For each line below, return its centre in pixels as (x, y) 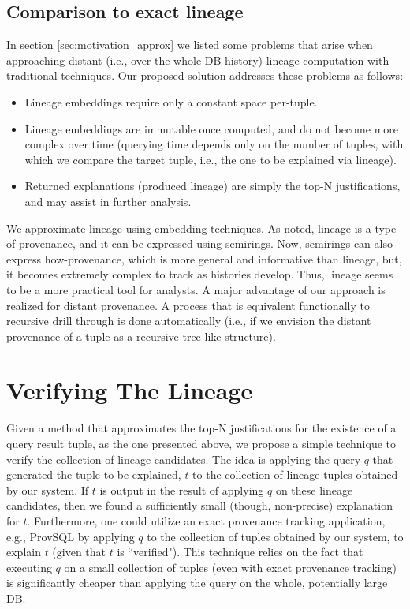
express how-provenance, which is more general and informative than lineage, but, (204, 258)
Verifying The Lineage (130, 390)
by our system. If (48, 489)
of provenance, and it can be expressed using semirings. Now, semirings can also (199, 243)
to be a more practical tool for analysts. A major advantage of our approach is (196, 289)
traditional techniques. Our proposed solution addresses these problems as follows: (205, 75)
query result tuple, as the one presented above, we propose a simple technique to (201, 444)
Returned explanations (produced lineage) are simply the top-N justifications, (212, 186)
